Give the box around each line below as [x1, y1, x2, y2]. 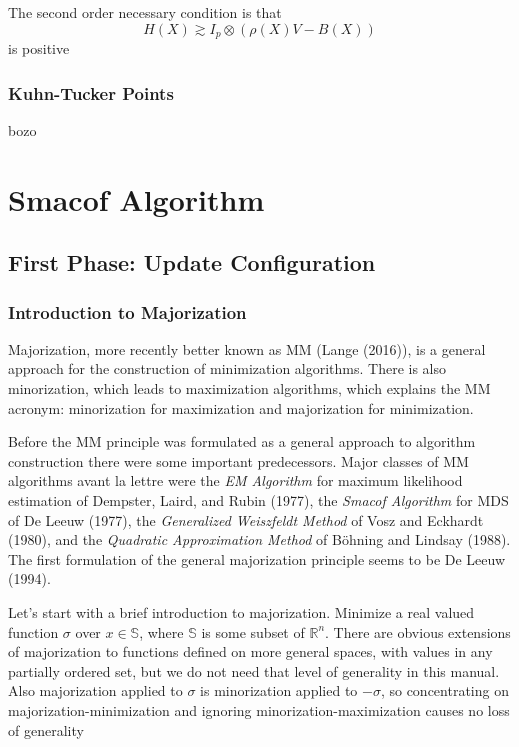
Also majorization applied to [8, 680, 183, 701]
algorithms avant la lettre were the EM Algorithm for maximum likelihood [8, 470, 463, 491]
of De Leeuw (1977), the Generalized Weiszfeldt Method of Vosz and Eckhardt [8, 509, 484, 530]
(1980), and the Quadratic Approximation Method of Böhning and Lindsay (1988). [8, 529, 511, 550]
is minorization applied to [200, 680, 358, 701]
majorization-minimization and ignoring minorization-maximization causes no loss [8, 699, 510, 720]
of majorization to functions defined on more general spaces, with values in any [8, 641, 493, 662]
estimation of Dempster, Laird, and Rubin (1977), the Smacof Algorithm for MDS [8, 489, 509, 510]
